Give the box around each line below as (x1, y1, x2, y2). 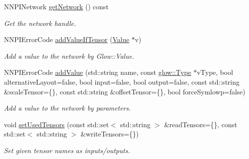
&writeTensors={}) (80, 129, 139, 139)
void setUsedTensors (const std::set (4, 119, 109, 129)
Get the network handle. (4, 18, 76, 28)
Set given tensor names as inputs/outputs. (4, 145, 130, 155)
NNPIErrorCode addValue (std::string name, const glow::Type (4, 67, 191, 77)
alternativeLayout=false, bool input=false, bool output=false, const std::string (4, 76, 240, 87)
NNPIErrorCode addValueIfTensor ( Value (4, 34, 130, 45)
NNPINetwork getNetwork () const (4, 1, 109, 11)
